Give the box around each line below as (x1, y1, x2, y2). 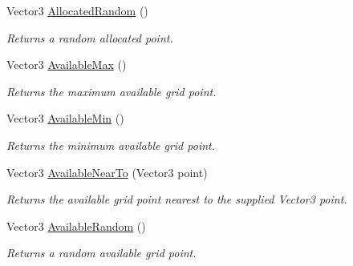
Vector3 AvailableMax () (6, 56, 127, 73)
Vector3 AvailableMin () (6, 110, 124, 127)
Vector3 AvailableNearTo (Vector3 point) (6, 163, 208, 180)
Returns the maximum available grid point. (6, 83, 217, 99)
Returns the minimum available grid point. (6, 136, 215, 153)
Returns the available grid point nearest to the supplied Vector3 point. (6, 191, 347, 208)
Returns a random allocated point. (6, 29, 173, 46)
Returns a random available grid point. (6, 244, 197, 261)
